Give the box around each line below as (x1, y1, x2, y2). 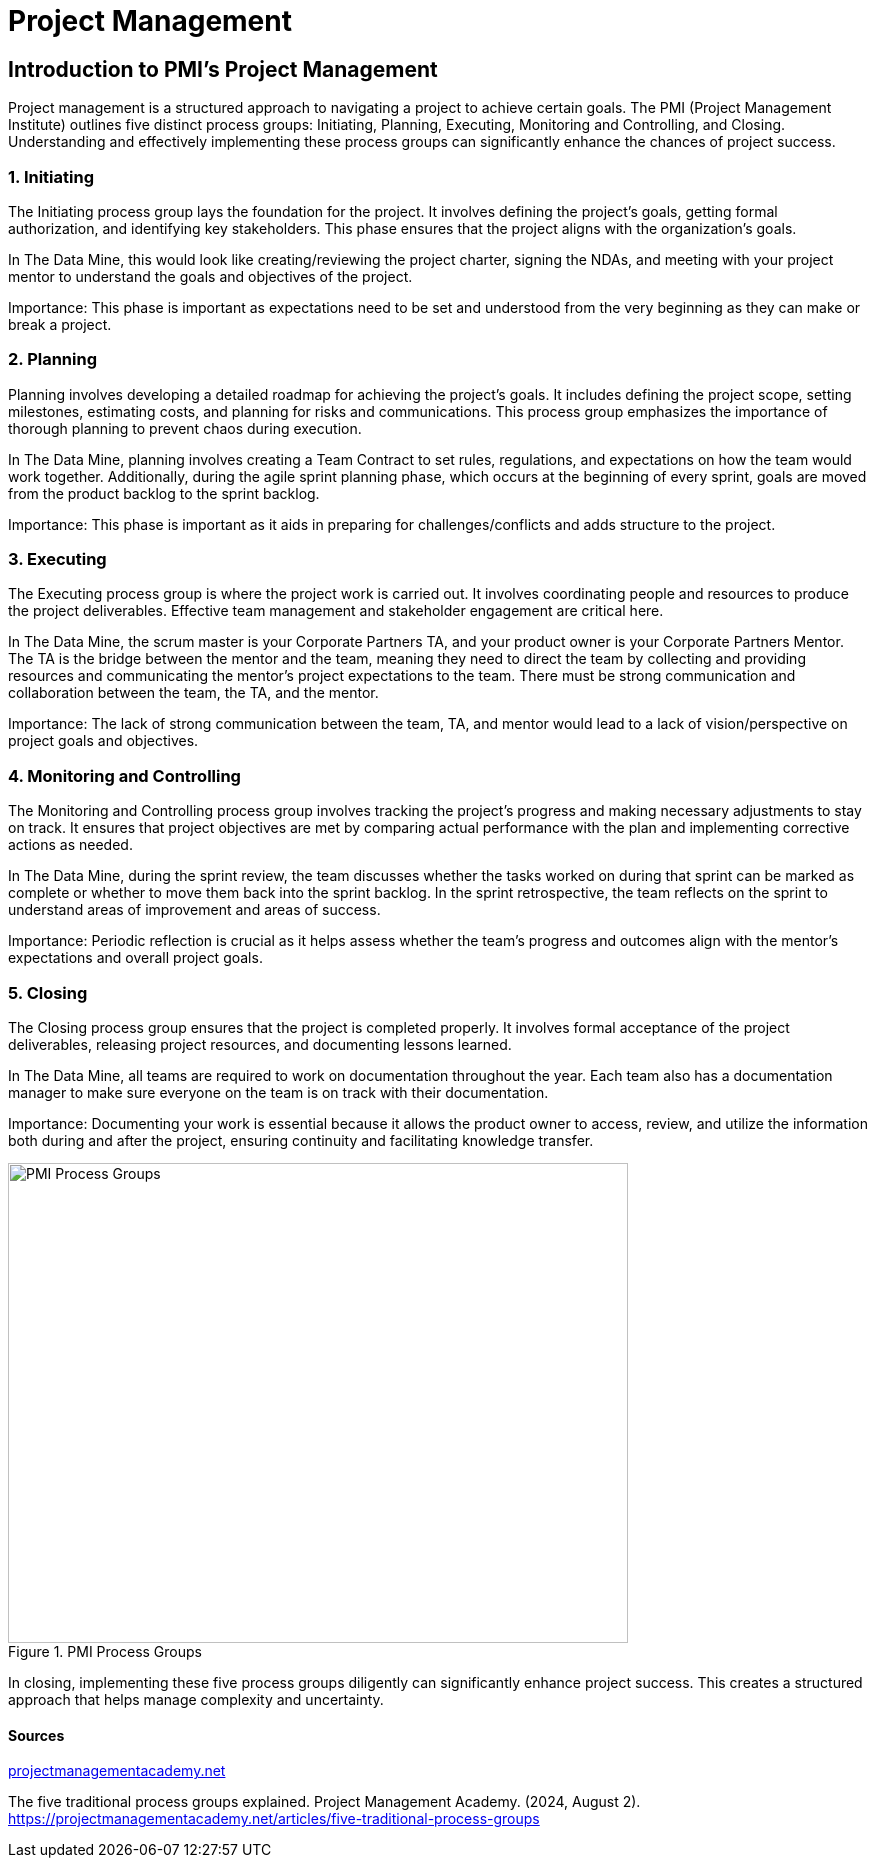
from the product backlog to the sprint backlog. (8, 484, 320, 502)
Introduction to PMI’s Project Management (8, 56, 438, 82)
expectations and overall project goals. (8, 949, 263, 967)
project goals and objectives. (8, 732, 199, 750)
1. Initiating (8, 166, 94, 187)
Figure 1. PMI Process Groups (8, 1642, 202, 1660)
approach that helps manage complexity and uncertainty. (8, 1690, 384, 1708)
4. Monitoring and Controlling (8, 765, 241, 786)
